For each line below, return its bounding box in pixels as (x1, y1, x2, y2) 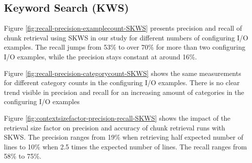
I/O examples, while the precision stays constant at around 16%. (4, 51, 197, 61)
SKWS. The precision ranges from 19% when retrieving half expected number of (4, 132, 243, 142)
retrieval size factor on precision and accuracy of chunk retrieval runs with (4, 122, 225, 132)
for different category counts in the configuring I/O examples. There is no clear (4, 77, 240, 88)
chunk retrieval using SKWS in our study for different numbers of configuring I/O (4, 32, 249, 42)
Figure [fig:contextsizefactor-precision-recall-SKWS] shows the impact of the (4, 112, 231, 123)
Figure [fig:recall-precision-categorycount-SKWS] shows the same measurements (4, 68, 241, 78)
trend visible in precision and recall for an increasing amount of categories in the (4, 87, 244, 97)
